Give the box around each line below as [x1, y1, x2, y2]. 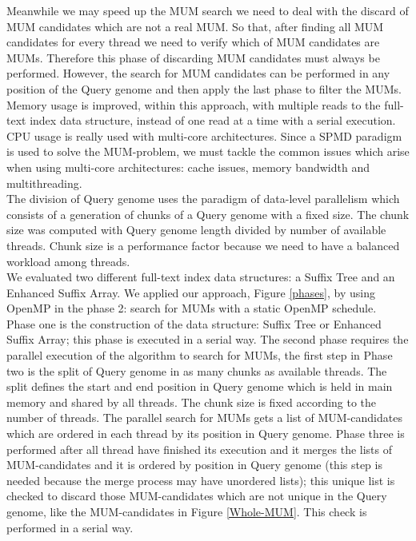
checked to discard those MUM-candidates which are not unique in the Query [6, 487, 387, 504]
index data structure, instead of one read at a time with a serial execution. [30, 112, 396, 129]
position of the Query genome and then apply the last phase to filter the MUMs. [6, 80, 402, 97]
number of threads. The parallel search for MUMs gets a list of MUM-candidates [6, 409, 402, 426]
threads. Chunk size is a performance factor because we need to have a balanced [6, 237, 400, 253]
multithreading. [6, 174, 82, 191]
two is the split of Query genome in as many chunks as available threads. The [6, 362, 387, 379]
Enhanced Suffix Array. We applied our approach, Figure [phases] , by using [6, 284, 375, 300]
